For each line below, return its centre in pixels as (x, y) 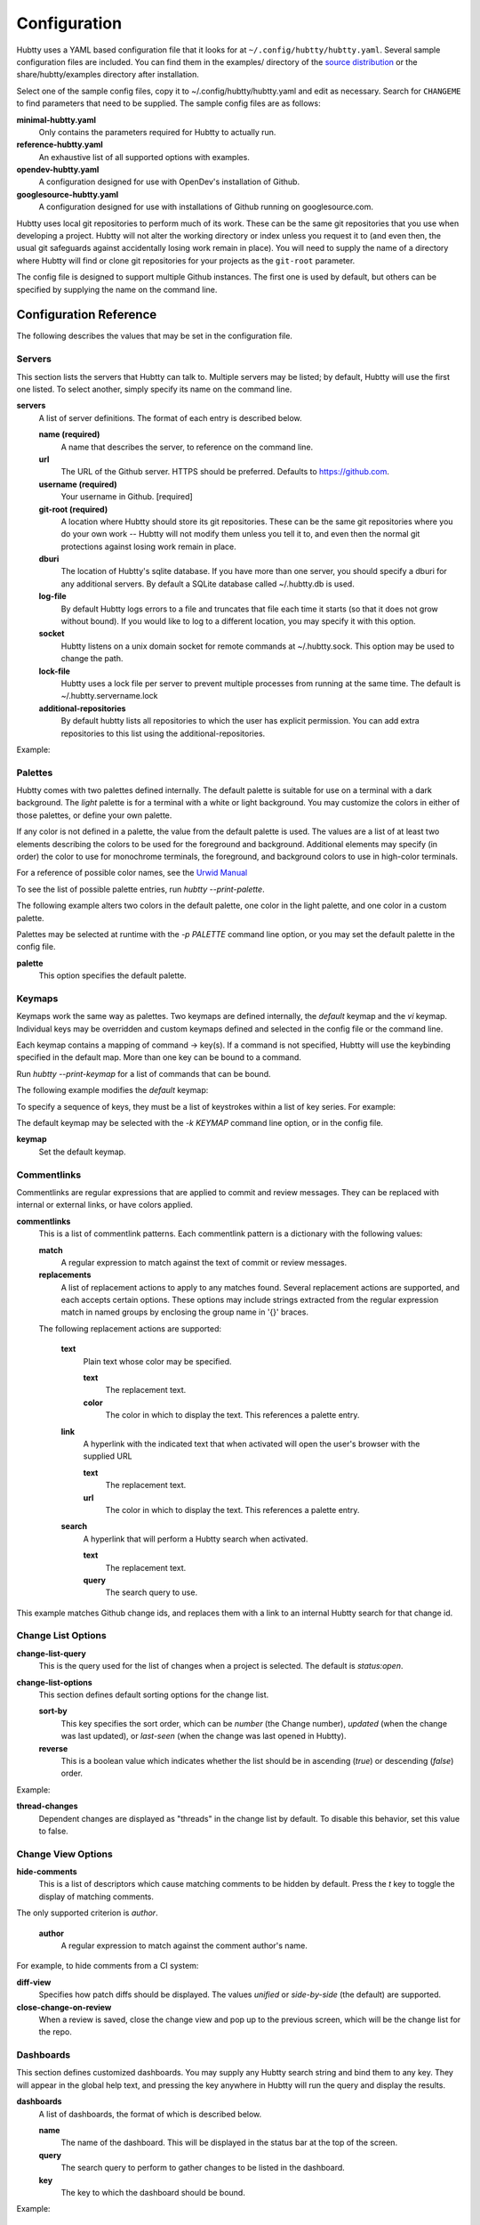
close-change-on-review (64, 2007)
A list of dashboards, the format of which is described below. (150, 2114)
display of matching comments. (96, 1897)
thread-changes (48, 1806)
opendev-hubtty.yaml (58, 170)
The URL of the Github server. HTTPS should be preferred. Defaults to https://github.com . (225, 472)
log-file (52, 596)
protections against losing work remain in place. (149, 546)
